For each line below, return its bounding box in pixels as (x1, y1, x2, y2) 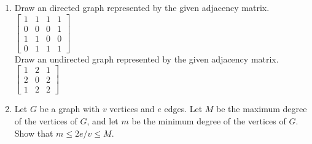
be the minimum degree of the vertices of (131, 115, 286, 127)
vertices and (109, 102, 155, 115)
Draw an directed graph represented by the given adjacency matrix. (14, 1, 270, 13)
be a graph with (39, 102, 100, 115)
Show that (14, 126, 53, 139)
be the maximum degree (216, 102, 307, 115)
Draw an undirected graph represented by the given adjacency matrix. (14, 52, 279, 65)
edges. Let (164, 102, 203, 115)
